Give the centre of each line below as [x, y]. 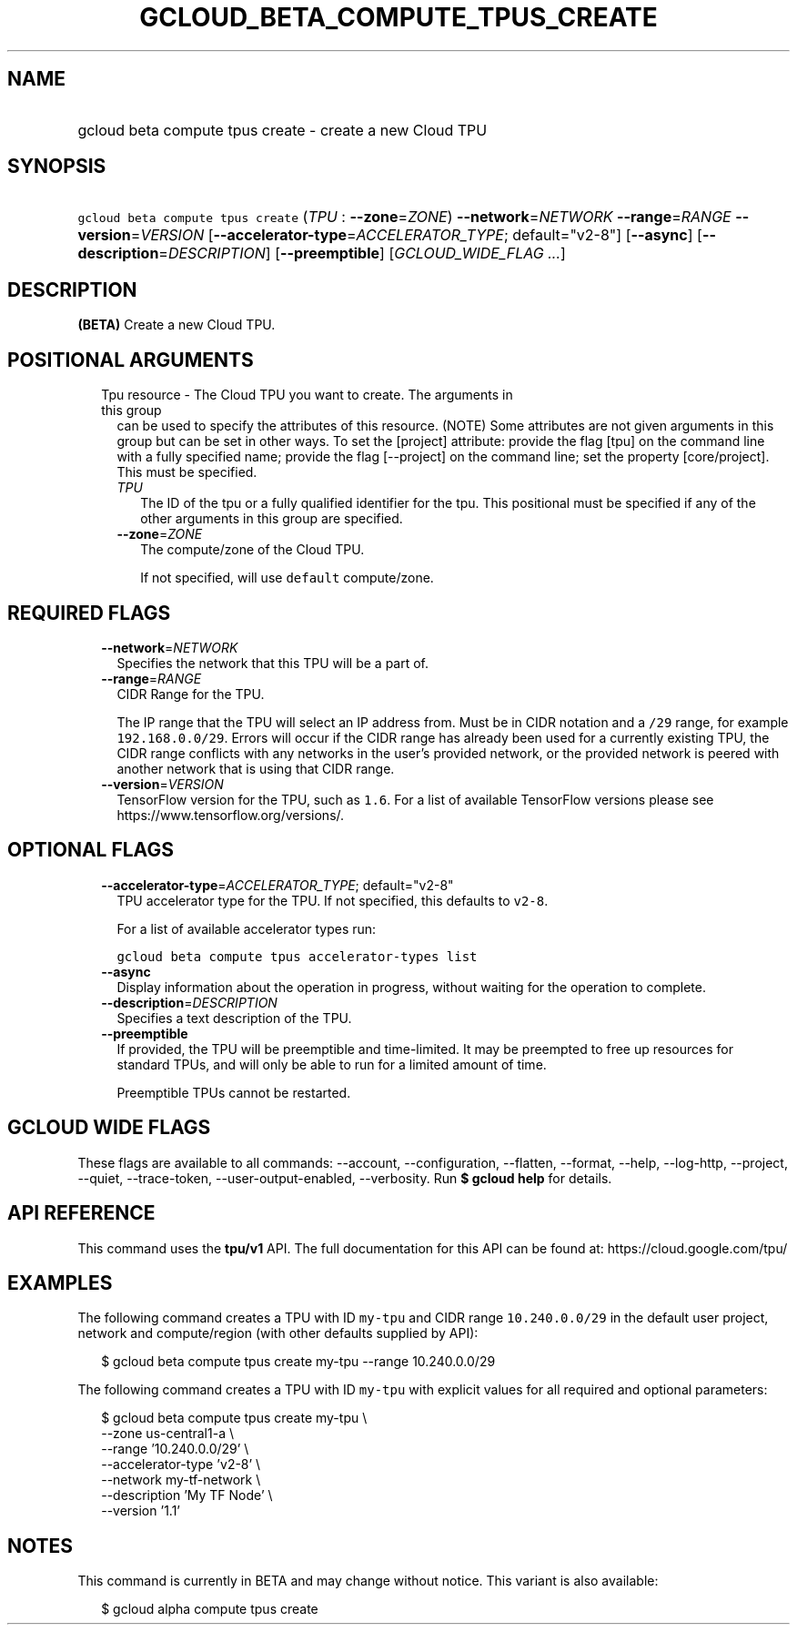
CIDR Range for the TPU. [191, 694]
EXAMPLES [60, 1282]
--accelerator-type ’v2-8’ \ [181, 1465]
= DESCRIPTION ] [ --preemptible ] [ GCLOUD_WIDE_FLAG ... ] [362, 253]
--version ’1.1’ [141, 1511]
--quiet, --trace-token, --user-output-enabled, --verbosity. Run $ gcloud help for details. [345, 1178]
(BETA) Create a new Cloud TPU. [177, 325]
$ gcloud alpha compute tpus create [210, 1609]
